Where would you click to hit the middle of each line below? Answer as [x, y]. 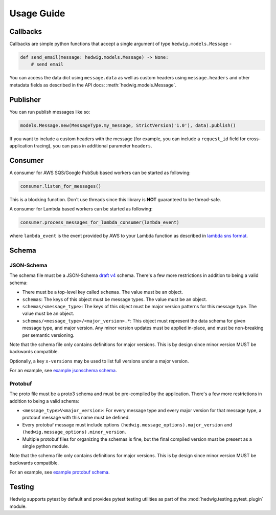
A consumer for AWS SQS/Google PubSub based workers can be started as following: [100, 173]
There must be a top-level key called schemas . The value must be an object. [103, 292]
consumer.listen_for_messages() [61, 186]
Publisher [25, 100]
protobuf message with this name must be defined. [76, 418]
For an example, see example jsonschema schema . [63, 371]
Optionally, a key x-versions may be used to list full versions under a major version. [99, 361]
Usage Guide [37, 13]
